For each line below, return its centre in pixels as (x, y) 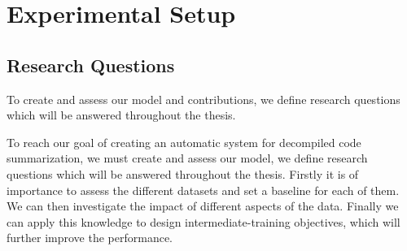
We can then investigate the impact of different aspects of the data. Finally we (203, 206)
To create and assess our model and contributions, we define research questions (203, 99)
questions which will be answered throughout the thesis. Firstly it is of (183, 173)
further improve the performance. (90, 238)
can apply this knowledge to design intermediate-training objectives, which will (203, 221)
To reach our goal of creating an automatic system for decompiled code (184, 142)
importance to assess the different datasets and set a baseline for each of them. (203, 190)
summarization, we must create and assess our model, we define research (187, 158)
